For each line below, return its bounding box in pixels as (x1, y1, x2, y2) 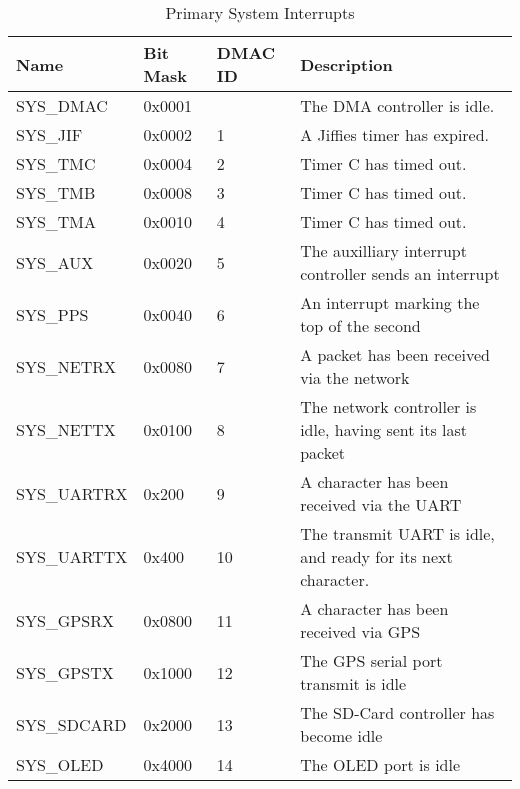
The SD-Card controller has (300, 701, 495, 724)
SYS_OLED (16, 753, 104, 776)
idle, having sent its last (300, 418, 468, 441)
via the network (300, 366, 410, 389)
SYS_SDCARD (16, 712, 127, 736)
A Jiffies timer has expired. (300, 123, 490, 146)
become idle (300, 724, 383, 747)
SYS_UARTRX (16, 481, 128, 505)
